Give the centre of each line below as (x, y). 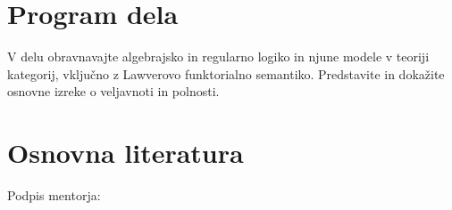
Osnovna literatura (126, 153)
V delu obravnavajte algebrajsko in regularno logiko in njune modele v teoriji (218, 57)
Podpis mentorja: (54, 195)
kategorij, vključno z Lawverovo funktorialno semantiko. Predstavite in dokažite (226, 73)
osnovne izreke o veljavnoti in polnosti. (113, 91)
